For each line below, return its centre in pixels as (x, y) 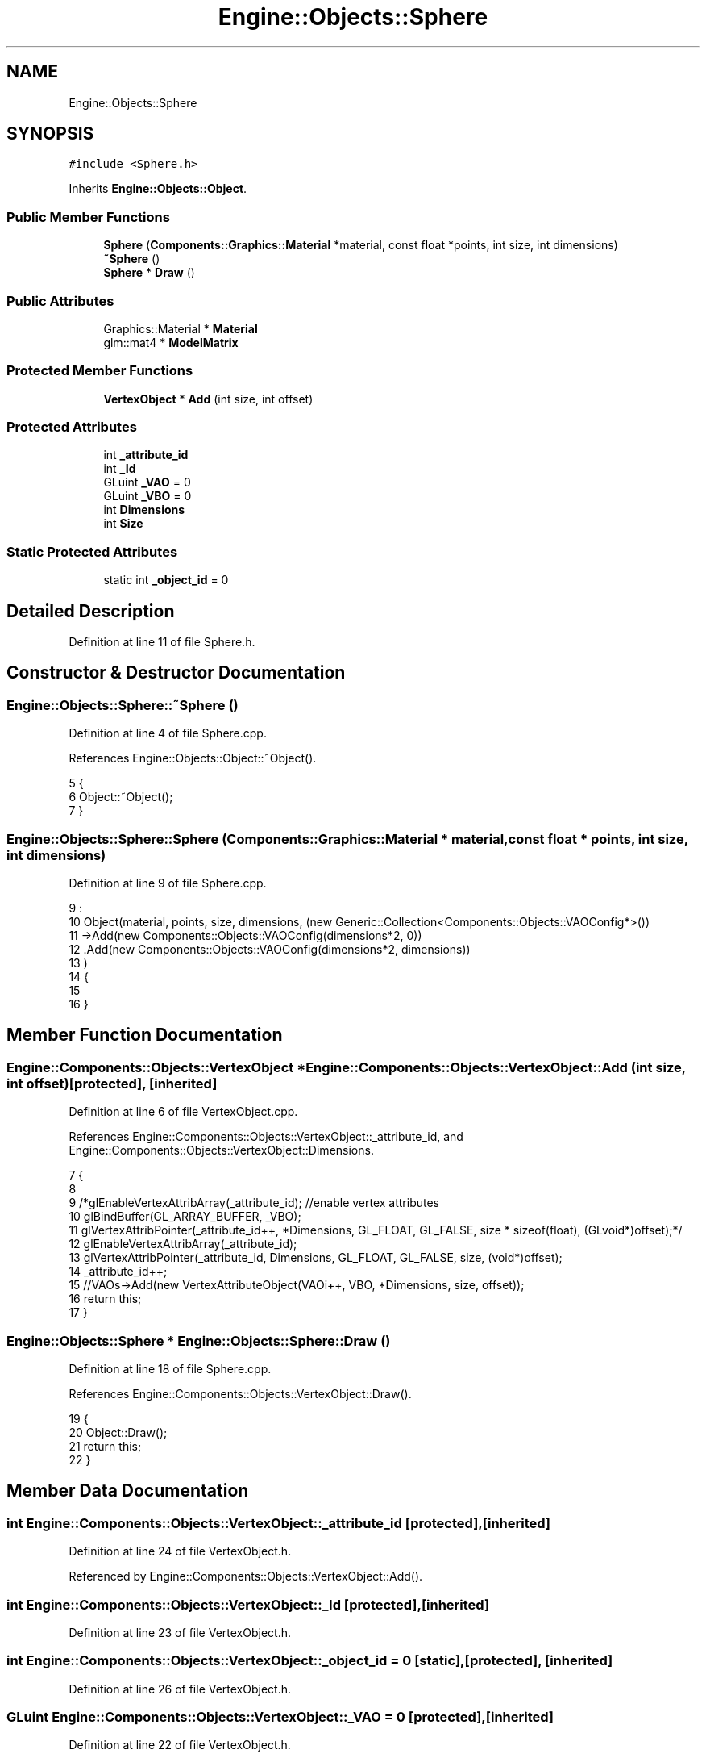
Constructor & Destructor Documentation (176, 673)
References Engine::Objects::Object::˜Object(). (193, 758)
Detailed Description (91, 611)
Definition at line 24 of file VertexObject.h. (180, 1551)
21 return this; (105, 1446)
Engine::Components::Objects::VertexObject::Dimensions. (221, 1150)
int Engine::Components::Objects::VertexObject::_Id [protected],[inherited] (248, 1604)
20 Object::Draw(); (118, 1432)
